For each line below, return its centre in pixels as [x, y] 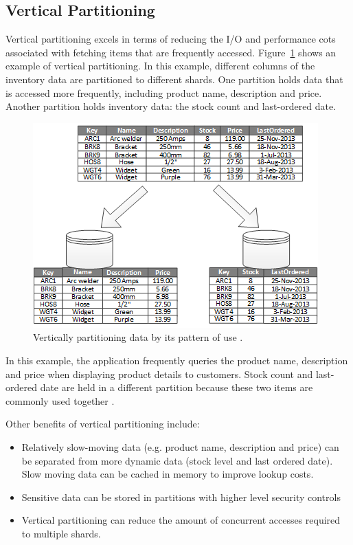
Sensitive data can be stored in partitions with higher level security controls [181, 497]
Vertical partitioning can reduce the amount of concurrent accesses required [181, 520]
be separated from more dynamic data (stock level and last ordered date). [177, 460]
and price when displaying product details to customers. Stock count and [159, 374]
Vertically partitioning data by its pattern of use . [138, 337]
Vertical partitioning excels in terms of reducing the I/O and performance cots [171, 39]
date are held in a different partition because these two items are [176, 387]
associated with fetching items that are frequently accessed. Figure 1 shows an [171, 52]
